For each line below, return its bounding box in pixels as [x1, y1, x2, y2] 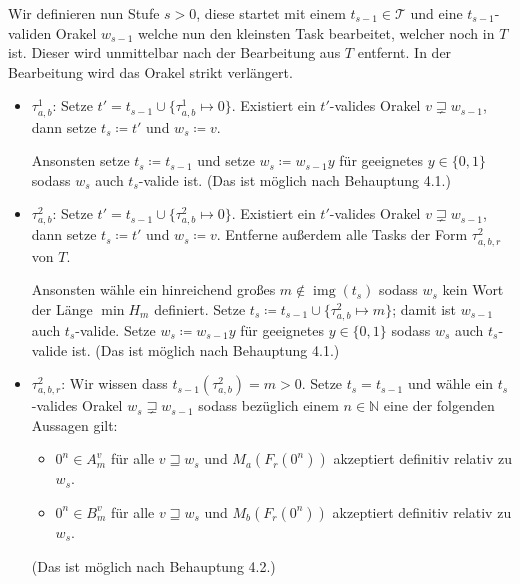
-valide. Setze [75, 319, 156, 340]
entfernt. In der [357, 42, 452, 63]
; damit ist [392, 298, 456, 319]
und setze [197, 150, 255, 171]
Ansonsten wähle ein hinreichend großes [31, 279, 276, 300]
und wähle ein [407, 373, 494, 394]
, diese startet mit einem [196, 3, 346, 23]
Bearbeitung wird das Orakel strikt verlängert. [8, 61, 293, 82]
